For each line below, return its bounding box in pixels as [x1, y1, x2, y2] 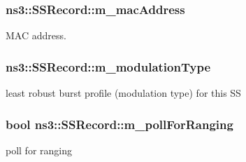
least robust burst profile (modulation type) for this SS [6, 86, 241, 100]
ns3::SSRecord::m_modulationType [6, 58, 211, 75]
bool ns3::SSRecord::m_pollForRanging [6, 115, 233, 133]
